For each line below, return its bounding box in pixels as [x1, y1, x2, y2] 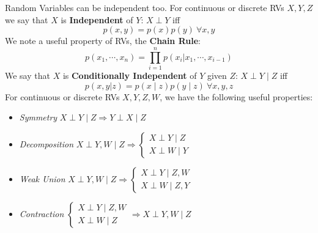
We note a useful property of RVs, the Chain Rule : [5, 34, 201, 47]
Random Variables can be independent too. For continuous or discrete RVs [5, 1, 284, 13]
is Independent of [61, 13, 133, 26]
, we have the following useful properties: [160, 90, 313, 103]
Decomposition [19, 137, 74, 150]
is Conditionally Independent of [62, 68, 197, 81]
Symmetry [19, 111, 57, 124]
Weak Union [19, 172, 65, 185]
